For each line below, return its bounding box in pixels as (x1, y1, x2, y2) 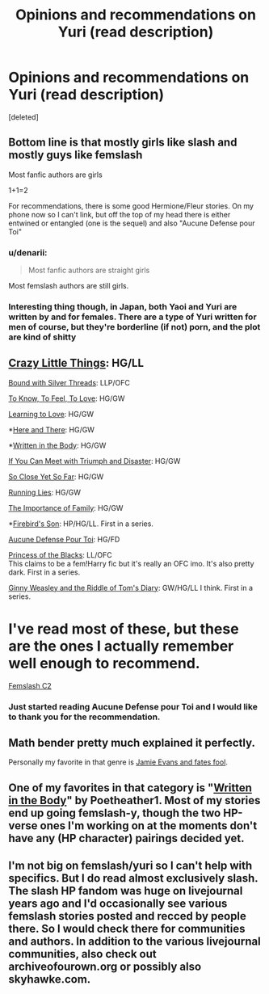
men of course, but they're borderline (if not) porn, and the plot (8, 321, 261, 332)
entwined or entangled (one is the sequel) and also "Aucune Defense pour (8, 218, 255, 228)
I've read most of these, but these (8, 620, 240, 638)
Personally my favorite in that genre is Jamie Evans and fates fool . (8, 757, 229, 767)
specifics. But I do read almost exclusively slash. (8, 871, 258, 886)
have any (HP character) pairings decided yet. (8, 831, 245, 845)
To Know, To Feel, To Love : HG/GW (8, 394, 125, 403)
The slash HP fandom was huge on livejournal (8, 884, 243, 898)
